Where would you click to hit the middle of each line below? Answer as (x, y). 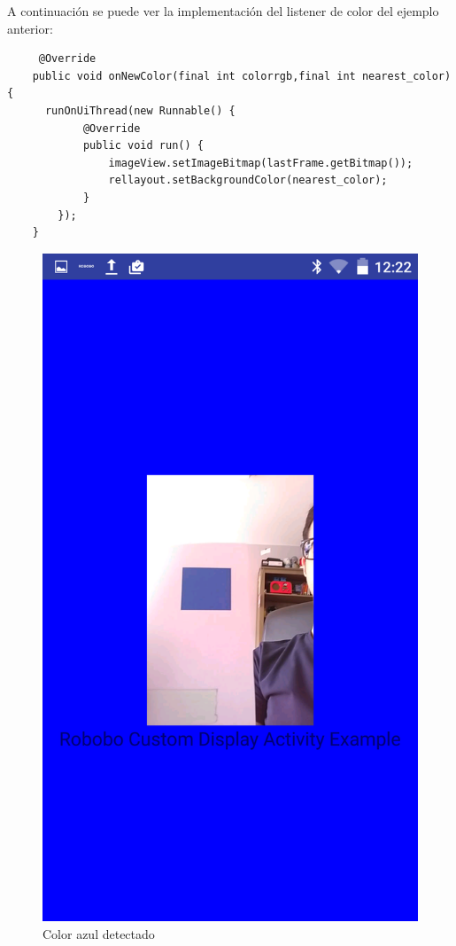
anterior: (30, 28)
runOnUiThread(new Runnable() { (140, 110)
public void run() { (143, 146)
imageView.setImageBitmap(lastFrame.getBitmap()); (261, 163)
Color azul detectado (99, 934)
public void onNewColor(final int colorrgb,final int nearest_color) (242, 76)
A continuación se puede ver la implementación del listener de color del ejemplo (223, 11)
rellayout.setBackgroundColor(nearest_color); (248, 180)
